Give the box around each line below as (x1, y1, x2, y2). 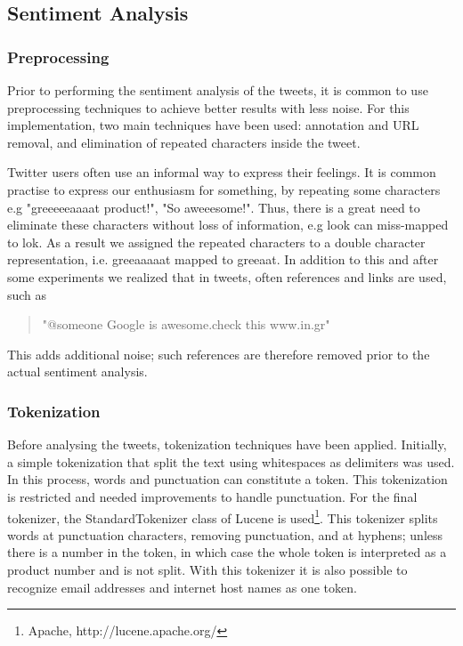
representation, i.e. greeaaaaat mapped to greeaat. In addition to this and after (7, 250, 439, 269)
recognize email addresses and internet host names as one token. (7, 577, 357, 596)
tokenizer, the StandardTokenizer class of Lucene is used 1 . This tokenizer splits (7, 505, 438, 527)
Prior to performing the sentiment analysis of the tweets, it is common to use (7, 81, 428, 99)
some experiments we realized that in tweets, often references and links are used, (7, 267, 447, 286)
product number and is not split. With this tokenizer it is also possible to (7, 560, 408, 578)
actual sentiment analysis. (7, 362, 148, 381)
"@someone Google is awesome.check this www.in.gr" (42, 315, 330, 334)
